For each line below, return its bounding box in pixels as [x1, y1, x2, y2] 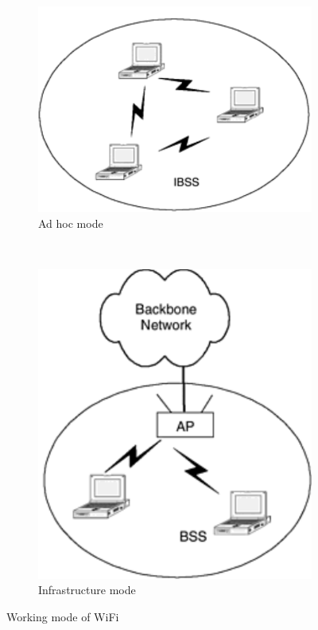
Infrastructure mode [38, 581, 136, 598]
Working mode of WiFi [6, 608, 119, 624]
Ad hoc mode [38, 214, 103, 231]
